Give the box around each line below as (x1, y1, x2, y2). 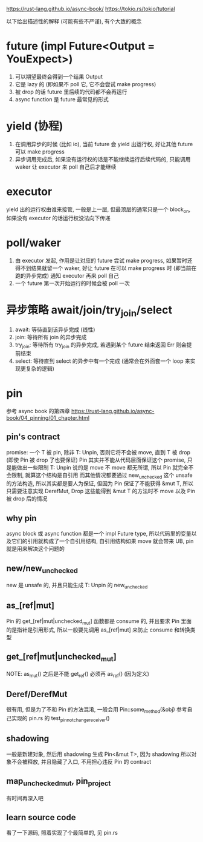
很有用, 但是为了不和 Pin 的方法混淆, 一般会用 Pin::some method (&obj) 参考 (6, 706, 187, 715)
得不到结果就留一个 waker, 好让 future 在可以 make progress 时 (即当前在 (14, 264, 197, 272)
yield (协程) (6, 120, 63, 133)
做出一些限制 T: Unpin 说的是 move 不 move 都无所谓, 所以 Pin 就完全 (16, 463, 188, 471)
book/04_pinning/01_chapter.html (6, 414, 89, 421)
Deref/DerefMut (6, 689, 68, 699)
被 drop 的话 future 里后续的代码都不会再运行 (14, 88, 127, 95)
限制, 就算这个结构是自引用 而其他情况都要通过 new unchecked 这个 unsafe (11, 471, 193, 480)
